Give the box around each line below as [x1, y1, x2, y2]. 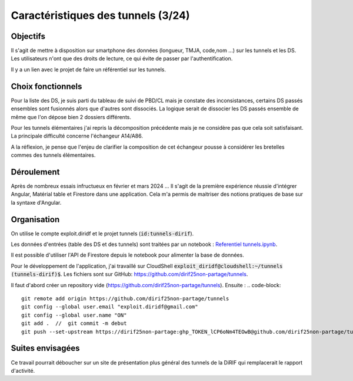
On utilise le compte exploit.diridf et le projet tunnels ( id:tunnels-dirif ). [11, 230, 194, 237]
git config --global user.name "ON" [21, 311, 127, 318]
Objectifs [11, 31, 46, 41]
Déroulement [11, 167, 60, 177]
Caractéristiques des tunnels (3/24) [11, 9, 191, 22]
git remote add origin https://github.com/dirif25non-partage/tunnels [21, 295, 229, 302]
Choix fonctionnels [11, 81, 82, 91]
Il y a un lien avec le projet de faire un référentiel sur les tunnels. [11, 65, 166, 73]
